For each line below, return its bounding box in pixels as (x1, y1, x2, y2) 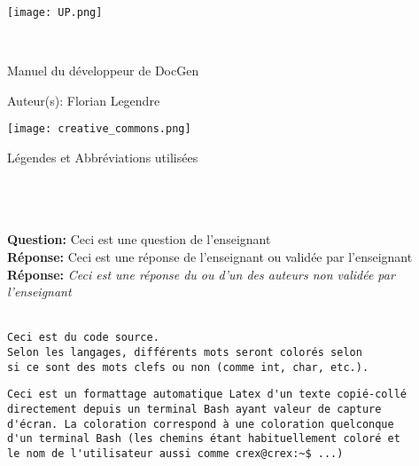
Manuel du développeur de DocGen (7, 61, 199, 80)
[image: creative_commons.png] (7, 122, 191, 136)
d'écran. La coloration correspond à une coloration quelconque (7, 417, 394, 430)
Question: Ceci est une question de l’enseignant (7, 230, 271, 249)
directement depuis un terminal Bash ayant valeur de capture (7, 403, 382, 416)
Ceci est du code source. (7, 331, 159, 344)
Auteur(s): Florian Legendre (7, 91, 160, 109)
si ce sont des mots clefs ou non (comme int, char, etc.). (7, 360, 369, 374)
